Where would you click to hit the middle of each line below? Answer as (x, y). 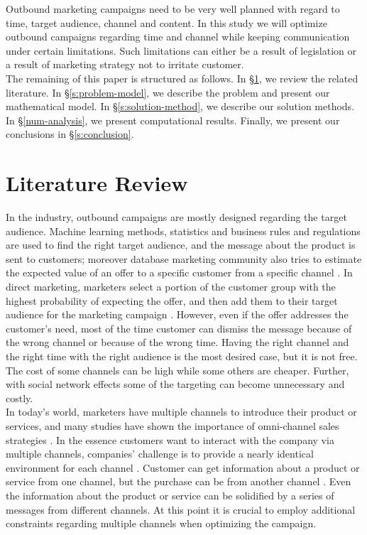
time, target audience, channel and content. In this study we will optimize (166, 22)
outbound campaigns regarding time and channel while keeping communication (178, 37)
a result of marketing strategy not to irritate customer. (125, 64)
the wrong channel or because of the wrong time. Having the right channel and (177, 342)
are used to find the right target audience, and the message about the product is (181, 245)
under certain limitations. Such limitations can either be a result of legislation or (181, 50)
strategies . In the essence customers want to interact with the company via (170, 439)
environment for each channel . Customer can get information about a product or (183, 467)
